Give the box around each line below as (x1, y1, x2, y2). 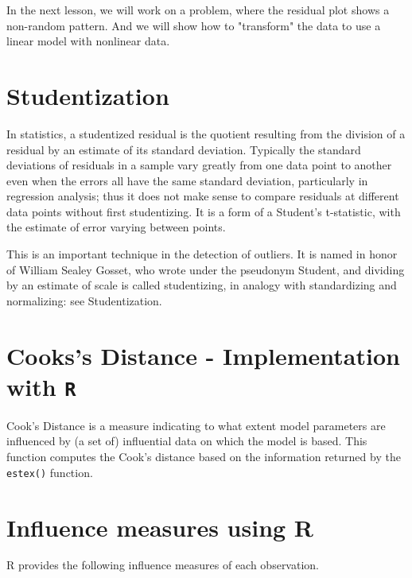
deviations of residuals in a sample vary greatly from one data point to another (6, 157, 392, 173)
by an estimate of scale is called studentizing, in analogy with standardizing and (6, 277, 397, 293)
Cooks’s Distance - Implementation (6, 339, 400, 371)
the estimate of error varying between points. (6, 219, 226, 235)
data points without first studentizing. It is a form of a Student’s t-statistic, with (6, 203, 401, 219)
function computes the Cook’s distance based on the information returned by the (6, 448, 401, 465)
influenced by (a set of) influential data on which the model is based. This (6, 433, 367, 449)
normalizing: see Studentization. (6, 292, 162, 308)
